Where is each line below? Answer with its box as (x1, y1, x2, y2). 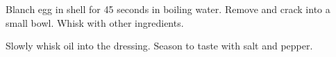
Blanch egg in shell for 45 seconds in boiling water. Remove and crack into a (6, 2, 330, 16)
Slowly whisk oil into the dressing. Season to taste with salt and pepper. (6, 38, 313, 53)
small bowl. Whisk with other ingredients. (6, 15, 184, 30)
